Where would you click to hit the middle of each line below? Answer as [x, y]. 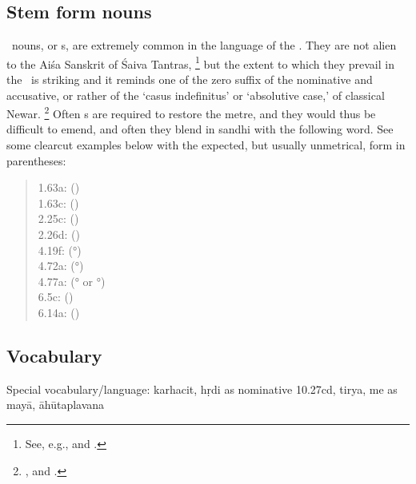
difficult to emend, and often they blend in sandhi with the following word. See [200, 129]
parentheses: [36, 160]
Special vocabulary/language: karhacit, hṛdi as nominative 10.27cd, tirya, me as [202, 389]
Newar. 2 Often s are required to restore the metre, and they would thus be [191, 112]
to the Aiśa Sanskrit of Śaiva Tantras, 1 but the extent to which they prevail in [200, 62]
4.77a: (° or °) [72, 281]
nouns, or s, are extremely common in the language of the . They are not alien [204, 45]
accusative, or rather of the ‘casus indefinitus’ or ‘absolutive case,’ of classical [196, 95]
